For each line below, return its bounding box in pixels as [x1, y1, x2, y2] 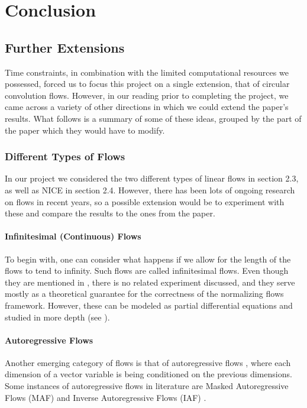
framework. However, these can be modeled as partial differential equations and [5, 299, 293, 311]
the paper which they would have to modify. [5, 124, 165, 136]
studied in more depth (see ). [5, 310, 110, 323]
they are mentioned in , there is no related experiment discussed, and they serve [5, 276, 295, 288]
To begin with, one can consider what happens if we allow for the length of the [5, 252, 291, 265]
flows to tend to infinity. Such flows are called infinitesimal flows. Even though [5, 264, 289, 277]
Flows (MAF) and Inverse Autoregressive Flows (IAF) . [5, 391, 206, 403]
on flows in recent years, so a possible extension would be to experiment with [5, 195, 285, 208]
